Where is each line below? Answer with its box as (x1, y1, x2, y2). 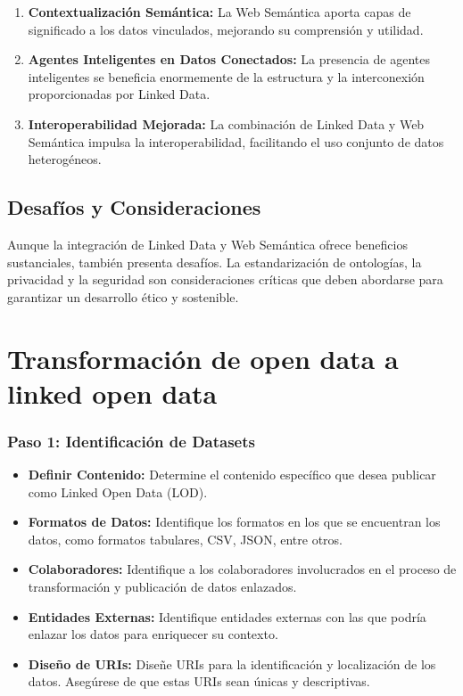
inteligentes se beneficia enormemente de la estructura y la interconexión (28, 67, 425, 86)
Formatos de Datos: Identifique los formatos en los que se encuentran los (28, 512, 441, 531)
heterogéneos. (28, 150, 102, 168)
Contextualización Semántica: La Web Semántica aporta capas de (28, 3, 411, 20)
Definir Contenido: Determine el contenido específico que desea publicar (28, 465, 436, 484)
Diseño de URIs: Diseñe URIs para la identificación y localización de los (28, 654, 436, 673)
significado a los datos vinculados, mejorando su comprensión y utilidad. (28, 20, 424, 38)
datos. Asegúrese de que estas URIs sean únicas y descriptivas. (28, 672, 370, 691)
